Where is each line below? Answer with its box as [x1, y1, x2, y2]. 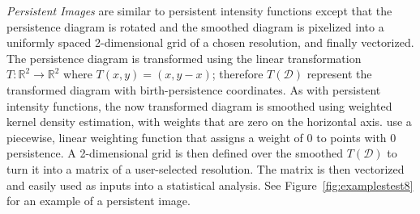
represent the [306, 65, 372, 82]
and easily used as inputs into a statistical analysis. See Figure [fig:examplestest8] [6, 176, 414, 193]
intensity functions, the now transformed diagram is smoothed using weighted [6, 97, 392, 114]
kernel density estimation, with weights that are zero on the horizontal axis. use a [6, 113, 412, 130]
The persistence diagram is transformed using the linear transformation [6, 49, 362, 66]
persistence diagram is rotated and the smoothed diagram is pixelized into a [6, 18, 384, 35]
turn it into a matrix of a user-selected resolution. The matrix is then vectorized [6, 160, 405, 177]
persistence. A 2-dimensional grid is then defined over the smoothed [6, 145, 344, 162]
